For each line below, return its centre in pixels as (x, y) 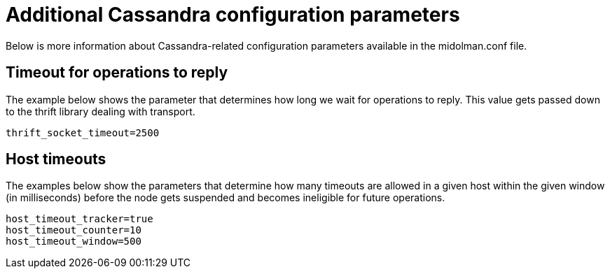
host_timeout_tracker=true (79, 219)
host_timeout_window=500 (74, 241)
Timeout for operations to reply (117, 73)
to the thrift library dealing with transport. (100, 111)
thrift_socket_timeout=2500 (83, 132)
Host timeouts (56, 159)
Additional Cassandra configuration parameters (233, 15)
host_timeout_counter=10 (74, 230)
